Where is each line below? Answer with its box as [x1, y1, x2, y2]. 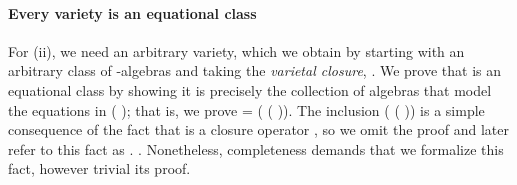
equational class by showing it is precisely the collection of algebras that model [8, 79, 492, 100]
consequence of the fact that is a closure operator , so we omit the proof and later [8, 119, 509, 140]
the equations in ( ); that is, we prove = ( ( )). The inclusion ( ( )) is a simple [8, 99, 485, 120]
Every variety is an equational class [8, 2, 257, 23]
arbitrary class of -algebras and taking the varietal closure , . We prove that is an [8, 60, 501, 81]
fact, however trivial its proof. [8, 158, 191, 179]
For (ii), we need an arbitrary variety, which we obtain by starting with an [8, 40, 465, 61]
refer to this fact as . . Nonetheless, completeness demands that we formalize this [8, 138, 504, 159]
